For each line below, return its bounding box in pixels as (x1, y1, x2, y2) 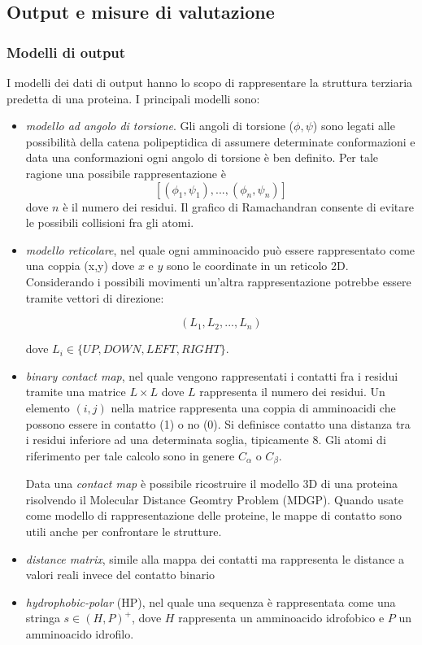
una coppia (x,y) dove (25, 257, 135, 274)
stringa (25, 609, 60, 626)
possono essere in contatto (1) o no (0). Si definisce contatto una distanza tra (25, 415, 411, 432)
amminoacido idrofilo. (25, 625, 134, 642)
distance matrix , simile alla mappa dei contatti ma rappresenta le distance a (25, 550, 405, 567)
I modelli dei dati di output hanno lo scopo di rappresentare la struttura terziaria (7, 74, 413, 90)
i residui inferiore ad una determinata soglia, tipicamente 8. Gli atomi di (25, 431, 386, 448)
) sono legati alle (312, 117, 395, 134)
